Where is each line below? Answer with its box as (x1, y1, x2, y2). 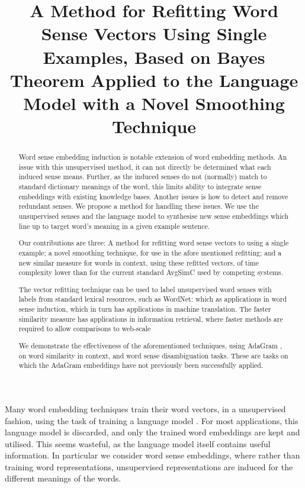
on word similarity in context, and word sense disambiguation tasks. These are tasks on (18, 350, 288, 360)
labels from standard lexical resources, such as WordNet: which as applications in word (18, 294, 287, 304)
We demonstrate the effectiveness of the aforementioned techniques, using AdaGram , (18, 340, 282, 350)
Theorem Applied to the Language (9, 67, 298, 92)
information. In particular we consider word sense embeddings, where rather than (5, 449, 300, 461)
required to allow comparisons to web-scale (18, 324, 151, 334)
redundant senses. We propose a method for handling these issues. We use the (18, 201, 259, 211)
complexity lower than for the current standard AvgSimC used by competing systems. (18, 267, 283, 277)
